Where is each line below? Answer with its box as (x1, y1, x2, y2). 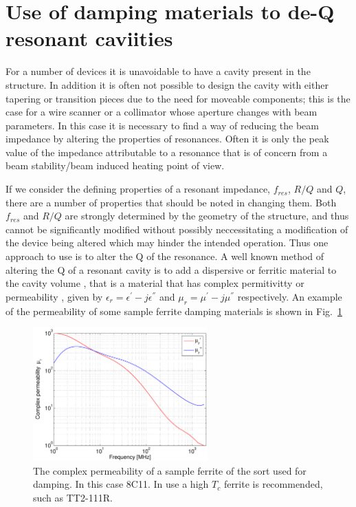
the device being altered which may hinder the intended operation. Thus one (5, 235, 329, 250)
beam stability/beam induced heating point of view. (5, 158, 225, 173)
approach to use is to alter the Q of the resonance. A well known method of (5, 249, 324, 263)
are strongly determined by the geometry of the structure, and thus (65, 208, 349, 223)
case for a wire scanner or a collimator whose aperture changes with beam (5, 105, 318, 119)
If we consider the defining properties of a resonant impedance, (5, 182, 270, 196)
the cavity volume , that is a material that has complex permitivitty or (5, 276, 304, 290)
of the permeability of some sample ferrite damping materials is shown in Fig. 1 (5, 303, 342, 318)
